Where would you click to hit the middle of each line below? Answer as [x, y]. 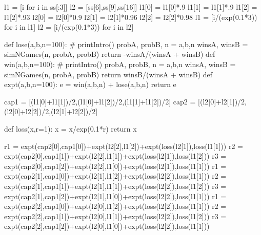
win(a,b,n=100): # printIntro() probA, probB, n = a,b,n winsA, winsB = [120, 64]
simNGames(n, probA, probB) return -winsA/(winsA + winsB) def [110, 54]
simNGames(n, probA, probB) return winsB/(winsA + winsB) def [108, 74]
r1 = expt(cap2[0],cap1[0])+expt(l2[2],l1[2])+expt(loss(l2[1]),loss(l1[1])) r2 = [124, 146]
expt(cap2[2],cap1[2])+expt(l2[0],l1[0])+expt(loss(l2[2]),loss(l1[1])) [107, 226]
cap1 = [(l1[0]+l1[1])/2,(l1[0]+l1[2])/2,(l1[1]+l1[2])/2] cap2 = [100, 101]
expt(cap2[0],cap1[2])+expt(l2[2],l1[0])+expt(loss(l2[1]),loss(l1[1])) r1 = [115, 166]
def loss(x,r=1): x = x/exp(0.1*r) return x [71, 128]
